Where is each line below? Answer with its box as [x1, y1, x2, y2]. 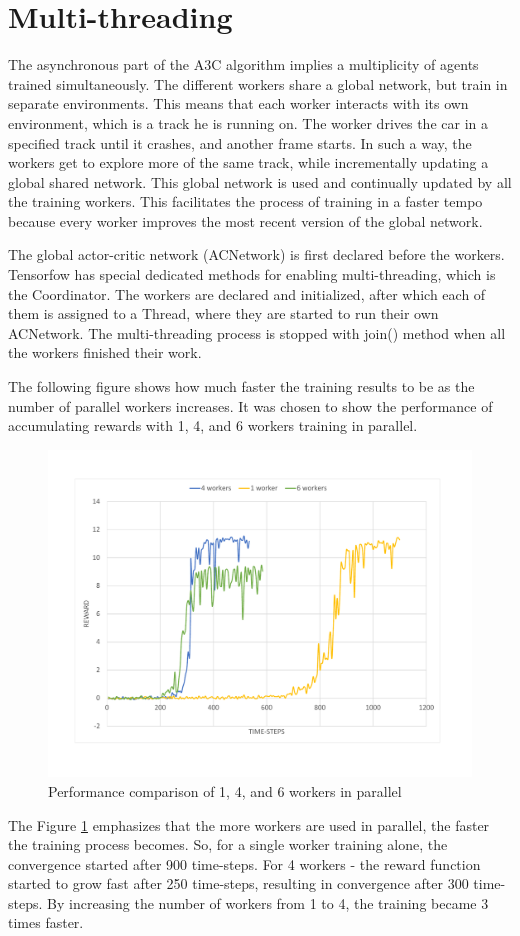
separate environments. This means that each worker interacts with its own [8, 93, 469, 114]
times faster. [8, 912, 84, 933]
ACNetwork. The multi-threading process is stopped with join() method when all [8, 322, 506, 343]
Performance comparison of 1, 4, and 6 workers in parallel [48, 780, 402, 801]
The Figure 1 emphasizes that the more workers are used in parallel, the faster [8, 814, 490, 835]
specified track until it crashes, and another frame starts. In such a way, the [8, 132, 472, 153]
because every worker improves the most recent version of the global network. [8, 210, 483, 231]
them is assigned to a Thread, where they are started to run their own [8, 303, 439, 324]
